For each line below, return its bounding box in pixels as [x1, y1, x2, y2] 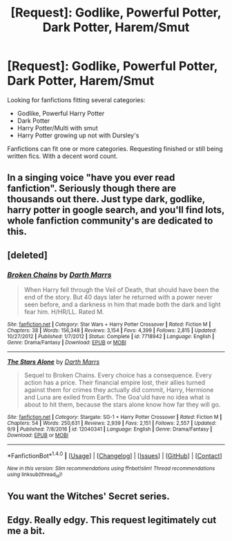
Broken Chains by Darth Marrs [7, 270, 112, 279]
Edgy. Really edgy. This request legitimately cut [7, 514, 217, 526]
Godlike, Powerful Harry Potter [17, 109, 105, 117]
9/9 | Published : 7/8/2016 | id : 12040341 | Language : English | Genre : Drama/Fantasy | [7, 426, 213, 433]
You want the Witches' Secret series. [7, 491, 171, 502]
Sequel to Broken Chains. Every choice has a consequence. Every [23, 371, 212, 380]
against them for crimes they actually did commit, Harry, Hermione [23, 386, 214, 394]
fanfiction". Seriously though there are [7, 183, 177, 195]
